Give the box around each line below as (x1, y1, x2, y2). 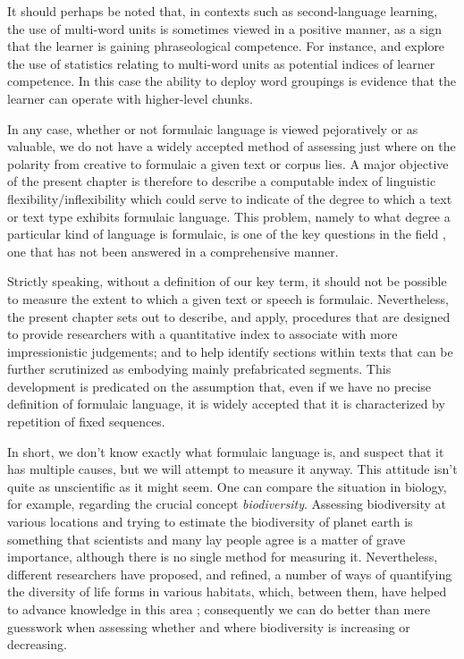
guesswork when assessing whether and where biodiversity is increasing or (7, 617, 410, 636)
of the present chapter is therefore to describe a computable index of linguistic (7, 172, 436, 190)
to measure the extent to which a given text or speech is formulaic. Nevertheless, (7, 289, 449, 308)
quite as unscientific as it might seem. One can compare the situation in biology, (7, 477, 447, 495)
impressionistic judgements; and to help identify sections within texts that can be (7, 342, 453, 360)
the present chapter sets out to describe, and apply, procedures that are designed (7, 307, 451, 325)
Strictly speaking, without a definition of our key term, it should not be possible (7, 272, 447, 291)
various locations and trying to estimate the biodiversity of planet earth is (7, 512, 413, 531)
